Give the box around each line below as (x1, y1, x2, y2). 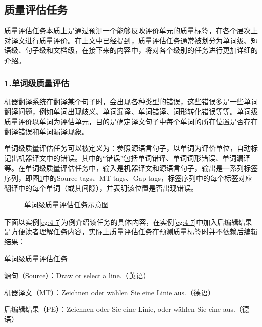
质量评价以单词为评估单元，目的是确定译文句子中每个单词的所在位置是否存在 (4, 116, 258, 126)
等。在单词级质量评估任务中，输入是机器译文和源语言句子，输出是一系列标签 (4, 162, 258, 173)
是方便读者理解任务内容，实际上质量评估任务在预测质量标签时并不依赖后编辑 (4, 226, 258, 237)
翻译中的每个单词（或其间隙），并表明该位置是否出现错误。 (4, 182, 198, 193)
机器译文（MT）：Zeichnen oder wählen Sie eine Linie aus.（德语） (4, 287, 215, 297)
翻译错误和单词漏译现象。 (4, 126, 89, 136)
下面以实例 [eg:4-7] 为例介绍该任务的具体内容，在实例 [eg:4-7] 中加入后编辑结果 (4, 216, 253, 227)
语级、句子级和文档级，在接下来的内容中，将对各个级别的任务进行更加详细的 (4, 45, 258, 56)
